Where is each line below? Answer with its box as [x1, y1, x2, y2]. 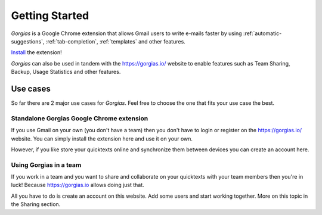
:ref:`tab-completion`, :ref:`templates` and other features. [45, 38, 186, 45]
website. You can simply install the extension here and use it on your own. [11, 135, 193, 142]
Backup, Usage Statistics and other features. [11, 68, 121, 76]
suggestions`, [11, 38, 45, 45]
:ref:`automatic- [243, 30, 282, 37]
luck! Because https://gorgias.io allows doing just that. [11, 182, 144, 189]
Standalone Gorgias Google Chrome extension [11, 114, 148, 122]
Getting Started [11, 9, 89, 22]
